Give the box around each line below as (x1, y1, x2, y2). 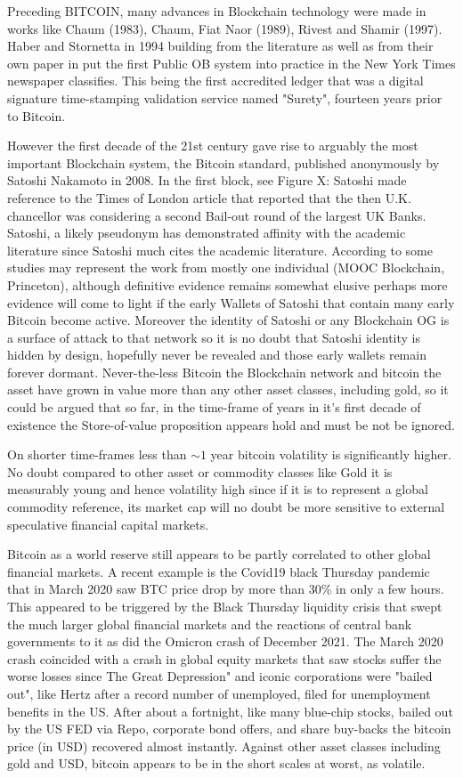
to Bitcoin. (7, 106, 66, 125)
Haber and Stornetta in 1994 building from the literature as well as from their (7, 36, 434, 55)
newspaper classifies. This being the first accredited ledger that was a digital (7, 71, 424, 90)
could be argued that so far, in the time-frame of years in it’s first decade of (7, 398, 421, 417)
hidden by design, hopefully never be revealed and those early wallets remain (7, 345, 426, 364)
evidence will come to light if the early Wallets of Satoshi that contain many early (7, 293, 455, 312)
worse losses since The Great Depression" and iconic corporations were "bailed (7, 667, 433, 685)
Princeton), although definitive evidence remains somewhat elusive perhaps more (7, 275, 448, 294)
